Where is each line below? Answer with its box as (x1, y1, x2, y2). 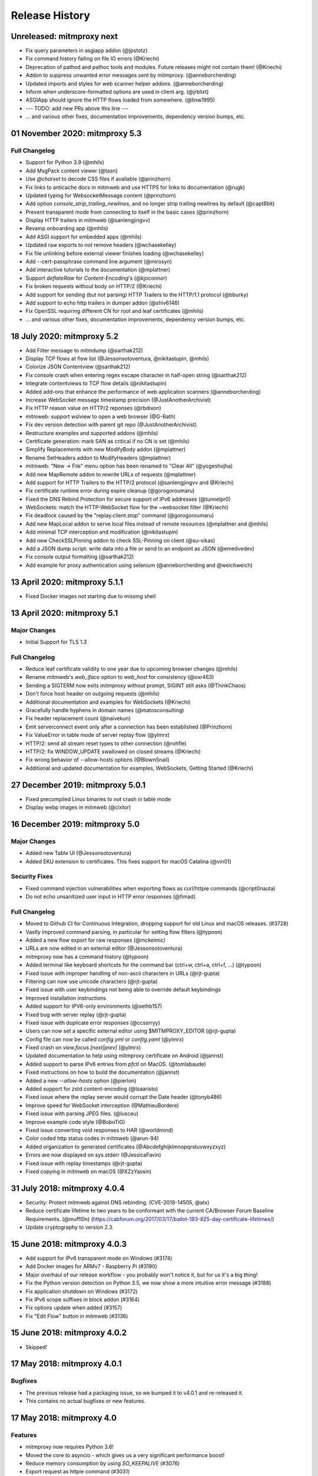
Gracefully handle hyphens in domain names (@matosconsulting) (25, 706, 184, 714)
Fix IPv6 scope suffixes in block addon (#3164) (25, 1296, 140, 1303)
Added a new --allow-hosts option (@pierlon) (25, 1077, 137, 1084)
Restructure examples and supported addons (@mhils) (25, 429, 158, 436)
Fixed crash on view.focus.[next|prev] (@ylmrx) (25, 1044, 141, 1051)
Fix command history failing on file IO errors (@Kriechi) (25, 55, 160, 62)
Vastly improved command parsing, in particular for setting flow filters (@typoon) (25, 928, 223, 935)
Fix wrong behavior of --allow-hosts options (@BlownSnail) (25, 756, 170, 763)
